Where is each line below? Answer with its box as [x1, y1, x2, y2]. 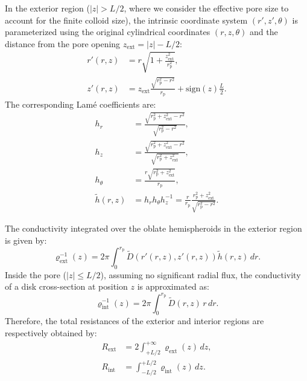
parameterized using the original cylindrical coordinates [5, 25, 210, 38]
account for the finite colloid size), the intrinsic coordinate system [5, 13, 248, 26]
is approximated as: [137, 280, 209, 293]
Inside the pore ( [5, 268, 67, 281]
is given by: [5, 233, 47, 246]
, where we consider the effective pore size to [124, 2, 289, 14]
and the [249, 25, 278, 38]
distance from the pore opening [5, 37, 121, 50]
